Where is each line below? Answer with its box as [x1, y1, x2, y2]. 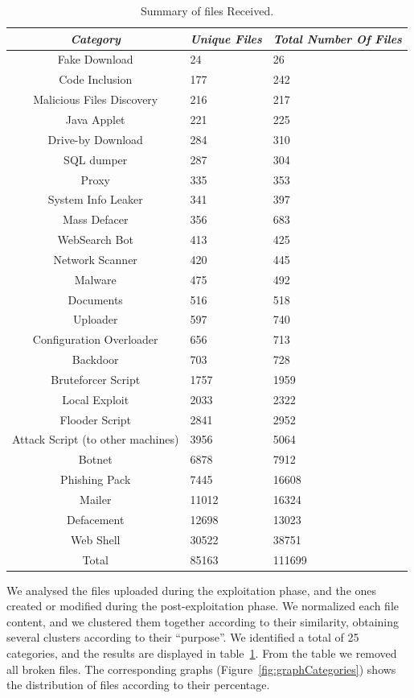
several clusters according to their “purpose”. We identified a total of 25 [6, 629, 359, 646]
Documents [68, 291, 123, 308]
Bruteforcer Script [51, 370, 141, 387]
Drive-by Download [47, 130, 143, 147]
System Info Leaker [47, 191, 143, 208]
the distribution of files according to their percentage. [6, 676, 270, 693]
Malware [74, 271, 117, 287]
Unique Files [190, 30, 262, 47]
